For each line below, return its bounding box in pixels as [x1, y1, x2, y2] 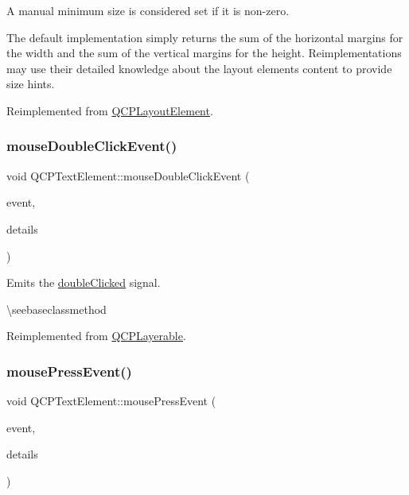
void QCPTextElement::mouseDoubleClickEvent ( [6, 167, 250, 184]
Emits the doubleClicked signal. [6, 274, 161, 291]
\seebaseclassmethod [6, 300, 107, 317]
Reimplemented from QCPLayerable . [6, 327, 186, 344]
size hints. [6, 75, 55, 92]
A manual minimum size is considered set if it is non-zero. [6, 2, 290, 18]
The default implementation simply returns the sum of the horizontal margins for [6, 29, 403, 45]
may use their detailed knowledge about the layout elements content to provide [6, 60, 392, 76]
